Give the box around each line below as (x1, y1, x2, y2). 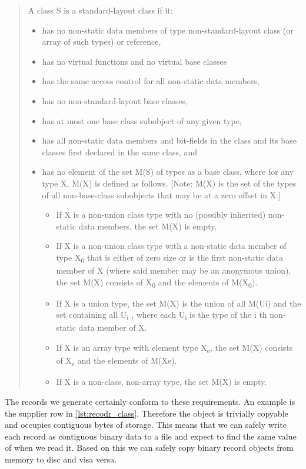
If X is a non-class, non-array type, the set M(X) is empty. (56, 375, 267, 388)
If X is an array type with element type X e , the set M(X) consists (56, 341, 293, 355)
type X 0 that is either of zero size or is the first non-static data (56, 251, 283, 265)
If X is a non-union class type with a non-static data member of (56, 240, 287, 252)
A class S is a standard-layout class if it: (28, 4, 173, 16)
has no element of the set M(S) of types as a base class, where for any (42, 165, 294, 178)
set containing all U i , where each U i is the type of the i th (56, 308, 267, 322)
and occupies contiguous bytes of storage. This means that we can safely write (5, 418, 287, 431)
